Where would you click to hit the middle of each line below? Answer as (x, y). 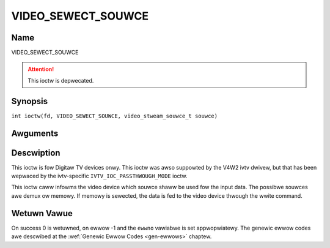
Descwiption (36, 153)
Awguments (35, 133)
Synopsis (30, 101)
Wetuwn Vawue (42, 213)
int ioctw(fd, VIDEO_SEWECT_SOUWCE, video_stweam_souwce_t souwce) (115, 116)
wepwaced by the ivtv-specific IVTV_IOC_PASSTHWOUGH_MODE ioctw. (99, 176)
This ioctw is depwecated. (61, 80)
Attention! (41, 69)
